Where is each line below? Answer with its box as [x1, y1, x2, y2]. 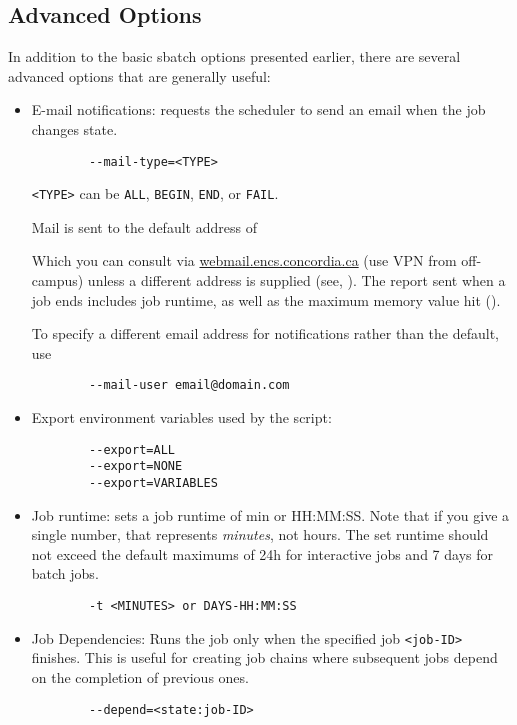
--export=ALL [89, 442, 175, 457]
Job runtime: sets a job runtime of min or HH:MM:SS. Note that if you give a [31, 504, 510, 525]
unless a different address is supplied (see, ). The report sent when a [87, 270, 506, 291]
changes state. [31, 118, 118, 139]
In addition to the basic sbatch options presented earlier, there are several [8, 46, 461, 67]
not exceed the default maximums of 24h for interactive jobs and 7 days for [31, 543, 493, 564]
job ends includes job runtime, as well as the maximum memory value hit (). [31, 289, 501, 310]
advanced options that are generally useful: [8, 65, 271, 86]
